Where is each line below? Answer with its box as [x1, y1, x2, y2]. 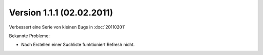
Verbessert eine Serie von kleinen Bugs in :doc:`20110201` [9, 24, 126, 30]
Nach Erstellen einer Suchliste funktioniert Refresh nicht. [21, 41, 135, 48]
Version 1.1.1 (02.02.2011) [9, 7, 113, 18]
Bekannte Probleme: [9, 33, 50, 39]
